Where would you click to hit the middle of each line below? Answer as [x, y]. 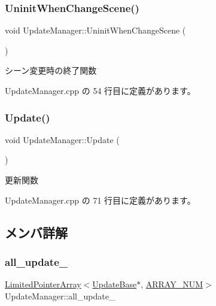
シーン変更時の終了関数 [51, 70]
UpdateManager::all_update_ [60, 296]
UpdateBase [115, 284]
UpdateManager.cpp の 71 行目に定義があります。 [100, 200]
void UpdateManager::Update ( [62, 139]
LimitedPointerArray [43, 284]
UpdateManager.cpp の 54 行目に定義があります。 [100, 90]
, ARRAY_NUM [172, 284]
